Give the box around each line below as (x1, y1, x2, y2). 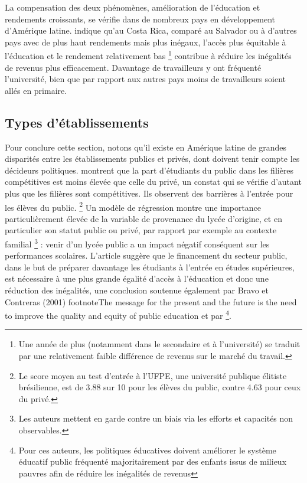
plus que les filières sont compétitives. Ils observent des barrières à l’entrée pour (5, 187, 293, 199)
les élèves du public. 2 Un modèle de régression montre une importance (5, 199, 262, 213)
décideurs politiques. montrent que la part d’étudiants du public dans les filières (5, 164, 294, 176)
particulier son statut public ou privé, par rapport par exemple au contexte (5, 224, 277, 236)
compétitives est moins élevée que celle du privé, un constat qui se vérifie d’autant (5, 175, 302, 188)
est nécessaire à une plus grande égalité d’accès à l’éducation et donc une (5, 272, 269, 285)
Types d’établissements (5, 113, 149, 131)
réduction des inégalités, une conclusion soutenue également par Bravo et (5, 284, 269, 296)
